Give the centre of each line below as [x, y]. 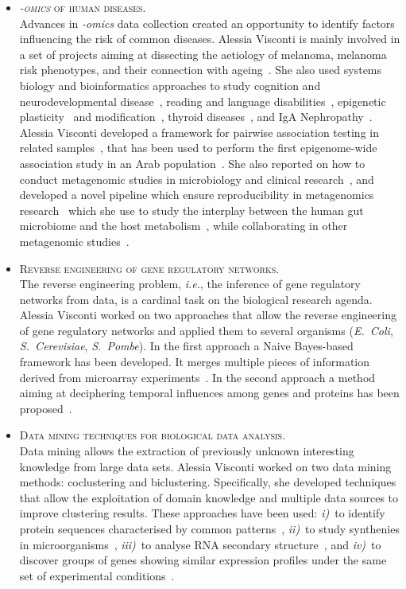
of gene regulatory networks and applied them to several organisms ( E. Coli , [206, 330]
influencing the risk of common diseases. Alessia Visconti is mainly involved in [210, 39]
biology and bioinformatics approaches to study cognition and [170, 85]
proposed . [46, 408]
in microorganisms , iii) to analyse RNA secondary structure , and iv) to [200, 544]
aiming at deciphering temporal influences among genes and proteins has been [209, 393]
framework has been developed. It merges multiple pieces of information [194, 362]
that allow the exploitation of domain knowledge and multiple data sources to [209, 497]
